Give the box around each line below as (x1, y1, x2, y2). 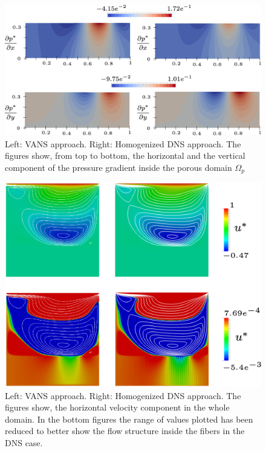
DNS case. (5, 437, 43, 449)
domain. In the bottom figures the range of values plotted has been (5, 412, 253, 425)
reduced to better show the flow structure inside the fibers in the (5, 424, 245, 437)
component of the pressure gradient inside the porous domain (5, 161, 232, 173)
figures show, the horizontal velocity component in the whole (5, 401, 230, 414)
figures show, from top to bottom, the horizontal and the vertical (5, 149, 245, 162)
